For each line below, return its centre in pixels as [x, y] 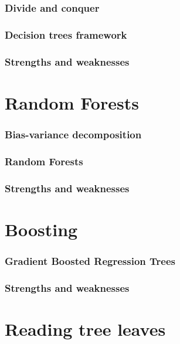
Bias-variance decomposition [73, 134]
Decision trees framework [66, 34]
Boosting [41, 229]
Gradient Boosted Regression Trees [90, 260]
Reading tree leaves [85, 328]
